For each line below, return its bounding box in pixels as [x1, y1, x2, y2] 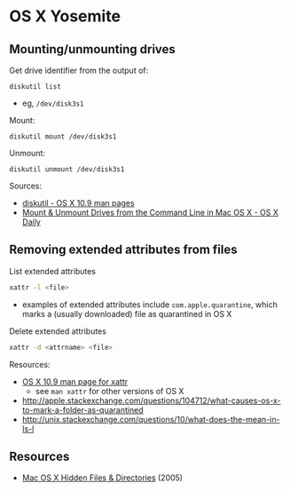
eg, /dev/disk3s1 [21, 98, 84, 108]
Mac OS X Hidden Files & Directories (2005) [21, 472, 184, 483]
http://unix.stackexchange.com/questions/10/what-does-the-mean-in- [21, 414, 280, 424]
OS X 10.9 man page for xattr [21, 376, 129, 387]
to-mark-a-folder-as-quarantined [21, 404, 144, 415]
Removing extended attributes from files [9, 242, 238, 257]
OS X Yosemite [9, 6, 121, 27]
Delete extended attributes [9, 326, 106, 337]
